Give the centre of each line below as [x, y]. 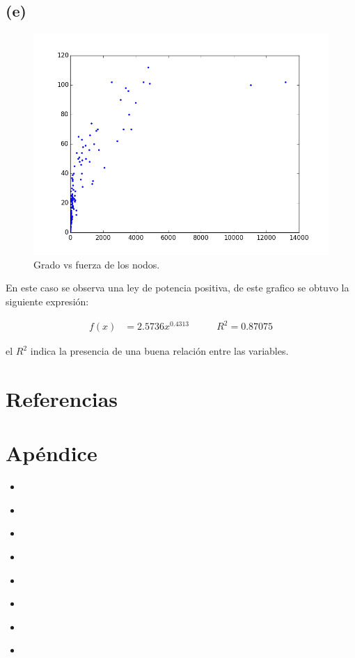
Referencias [62, 398]
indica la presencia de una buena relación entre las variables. [159, 351]
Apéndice [52, 453]
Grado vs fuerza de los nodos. [97, 264]
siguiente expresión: [47, 301]
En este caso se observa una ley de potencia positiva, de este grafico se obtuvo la [177, 288]
